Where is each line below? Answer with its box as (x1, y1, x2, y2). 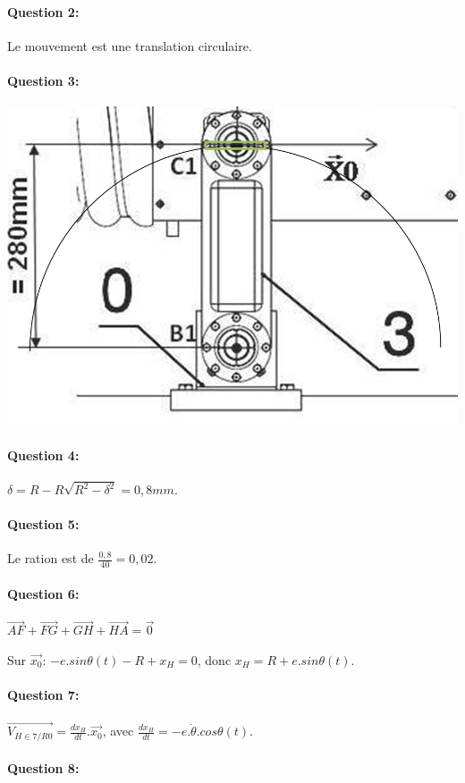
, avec (102, 721, 134, 740)
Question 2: (7, 2, 80, 21)
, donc (197, 650, 232, 669)
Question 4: (7, 445, 80, 464)
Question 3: (7, 71, 80, 89)
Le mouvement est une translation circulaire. (7, 36, 252, 55)
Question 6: (7, 584, 80, 602)
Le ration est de (7, 549, 94, 568)
